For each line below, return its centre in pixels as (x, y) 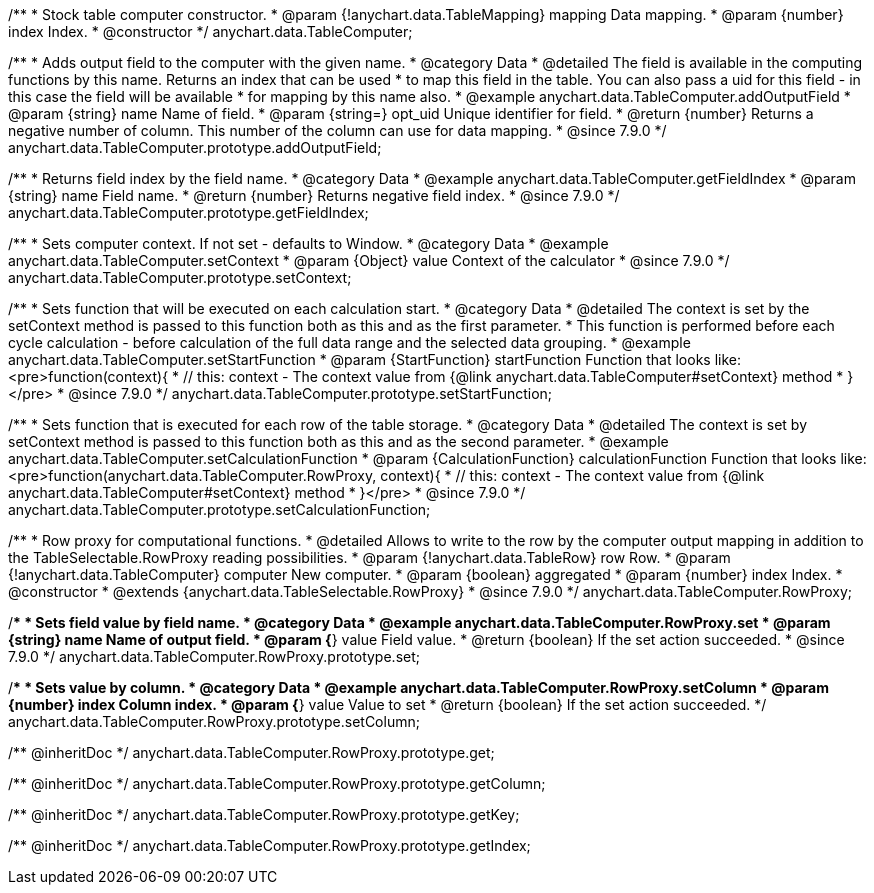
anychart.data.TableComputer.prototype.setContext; (180, 277)
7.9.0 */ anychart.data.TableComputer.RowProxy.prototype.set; (214, 656)
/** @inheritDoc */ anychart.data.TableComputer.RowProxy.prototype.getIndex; (269, 845)
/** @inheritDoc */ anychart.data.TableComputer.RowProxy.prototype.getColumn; (277, 783)
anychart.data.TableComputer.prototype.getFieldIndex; (188, 212)
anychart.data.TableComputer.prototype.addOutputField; (195, 147)
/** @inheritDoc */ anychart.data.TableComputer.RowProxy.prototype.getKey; (264, 814)
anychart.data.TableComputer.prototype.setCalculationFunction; (219, 509)
